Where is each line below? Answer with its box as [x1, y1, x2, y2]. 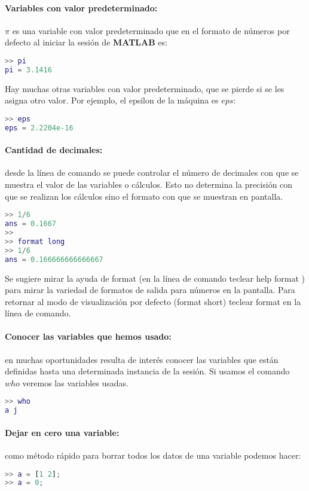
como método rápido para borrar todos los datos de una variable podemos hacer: [5, 449, 301, 461]
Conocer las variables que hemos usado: [5, 330, 172, 343]
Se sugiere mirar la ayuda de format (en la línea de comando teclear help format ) [5, 272, 305, 284]
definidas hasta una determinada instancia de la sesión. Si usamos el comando [5, 365, 290, 377]
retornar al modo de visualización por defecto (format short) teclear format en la [5, 295, 301, 307]
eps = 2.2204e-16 [5, 123, 74, 132]
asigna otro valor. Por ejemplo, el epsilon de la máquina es [5, 94, 219, 106]
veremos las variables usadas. [22, 376, 129, 389]
